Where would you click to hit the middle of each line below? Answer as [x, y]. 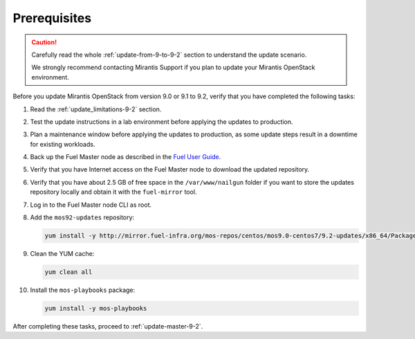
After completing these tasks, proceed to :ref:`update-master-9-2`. [108, 326]
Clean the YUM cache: [62, 253]
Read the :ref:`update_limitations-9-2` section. [96, 109]
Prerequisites [52, 18]
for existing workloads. [63, 144]
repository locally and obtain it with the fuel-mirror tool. [113, 192]
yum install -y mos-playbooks [96, 308]
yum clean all [68, 272]
